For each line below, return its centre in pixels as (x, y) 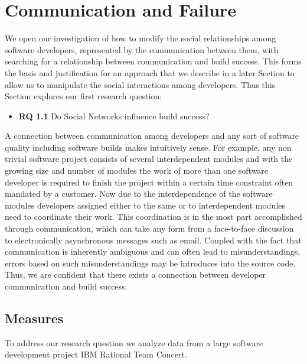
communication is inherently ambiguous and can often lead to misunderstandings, (153, 251)
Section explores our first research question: (84, 96)
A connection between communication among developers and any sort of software (152, 136)
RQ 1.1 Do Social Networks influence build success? (114, 116)
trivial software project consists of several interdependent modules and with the (149, 159)
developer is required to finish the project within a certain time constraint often (149, 182)
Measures (34, 318)
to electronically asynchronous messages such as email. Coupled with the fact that (153, 240)
